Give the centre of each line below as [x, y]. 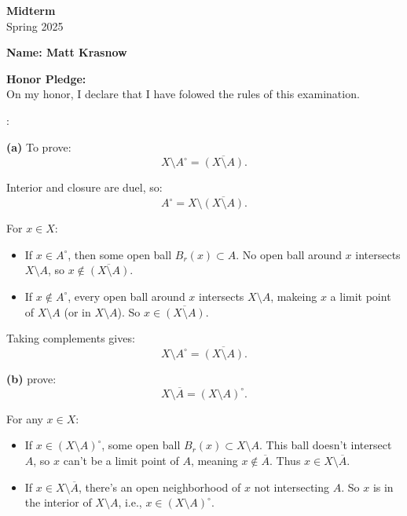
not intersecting [292, 487]
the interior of [58, 502]
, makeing [294, 296]
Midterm [31, 10]
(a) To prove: [39, 146]
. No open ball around [289, 254]
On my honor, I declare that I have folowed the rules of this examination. [183, 94]
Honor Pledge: [46, 78]
